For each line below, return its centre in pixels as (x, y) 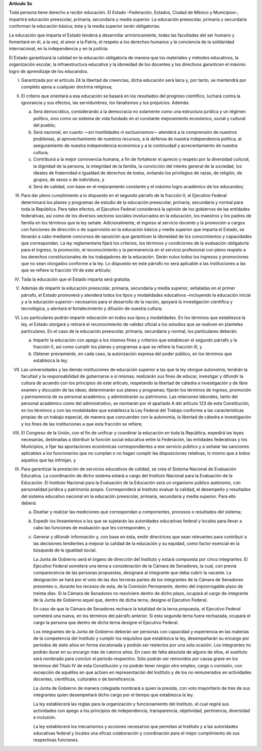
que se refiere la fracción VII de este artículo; (66, 270)
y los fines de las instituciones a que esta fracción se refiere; (82, 424)
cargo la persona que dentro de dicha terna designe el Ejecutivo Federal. (106, 623)
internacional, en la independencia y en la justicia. (59, 49)
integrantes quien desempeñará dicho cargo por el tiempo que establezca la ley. (114, 695)
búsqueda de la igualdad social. (65, 550)
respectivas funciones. (56, 740)
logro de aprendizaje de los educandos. (49, 71)
